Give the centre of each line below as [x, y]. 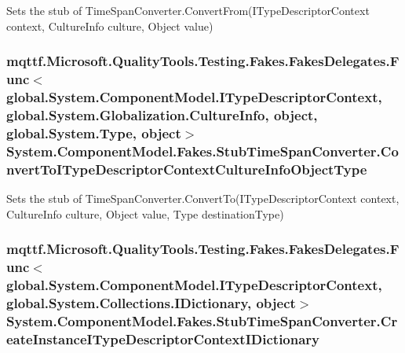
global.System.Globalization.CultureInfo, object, [162, 114]
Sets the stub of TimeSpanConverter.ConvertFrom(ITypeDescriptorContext [188, 10]
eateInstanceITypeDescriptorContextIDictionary [163, 338]
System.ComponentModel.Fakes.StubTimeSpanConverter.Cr [202, 320]
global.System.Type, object [94, 132]
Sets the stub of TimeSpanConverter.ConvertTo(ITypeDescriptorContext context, [203, 198]
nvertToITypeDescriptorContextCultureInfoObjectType [187, 169]
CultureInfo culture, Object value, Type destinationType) [145, 213]
